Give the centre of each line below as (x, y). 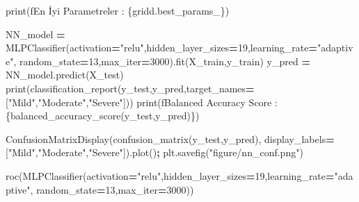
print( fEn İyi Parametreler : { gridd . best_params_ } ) (118, 10)
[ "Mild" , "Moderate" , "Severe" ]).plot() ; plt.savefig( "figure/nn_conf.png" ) (154, 152)
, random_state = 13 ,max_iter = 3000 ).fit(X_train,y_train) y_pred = (162, 61)
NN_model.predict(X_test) (65, 75)
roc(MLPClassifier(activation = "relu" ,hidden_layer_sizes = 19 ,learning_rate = (170, 175)
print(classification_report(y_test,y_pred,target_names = (130, 88)
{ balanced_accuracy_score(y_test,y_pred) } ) (103, 116)
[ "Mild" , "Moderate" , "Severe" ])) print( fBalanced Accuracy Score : (142, 102)
